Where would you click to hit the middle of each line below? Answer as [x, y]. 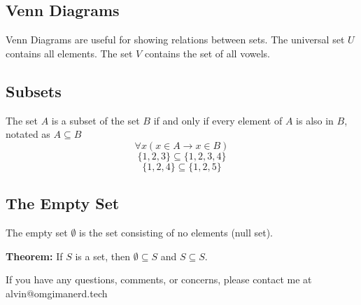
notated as [28, 134]
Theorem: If [34, 256]
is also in [315, 120]
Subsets [34, 91]
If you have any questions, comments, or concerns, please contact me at [159, 279]
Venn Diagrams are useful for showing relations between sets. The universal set [175, 40]
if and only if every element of [218, 120]
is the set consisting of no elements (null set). [176, 232]
